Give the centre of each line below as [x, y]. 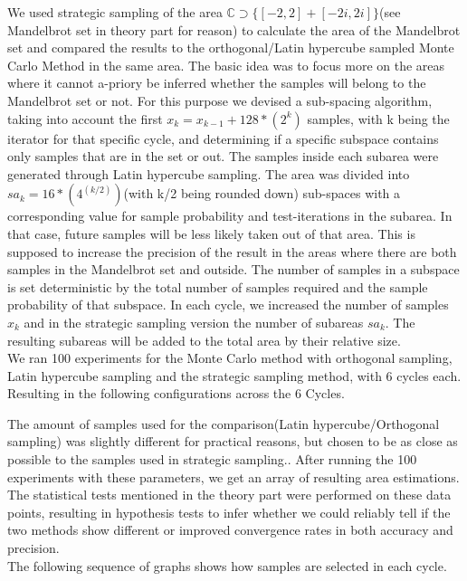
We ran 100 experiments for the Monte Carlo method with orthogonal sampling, [230, 358]
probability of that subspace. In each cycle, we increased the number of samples [228, 305]
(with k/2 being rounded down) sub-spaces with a [262, 193]
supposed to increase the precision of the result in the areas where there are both [232, 251]
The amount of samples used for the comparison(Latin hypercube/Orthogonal [224, 423]
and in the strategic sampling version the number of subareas [194, 322]
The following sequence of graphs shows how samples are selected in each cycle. [227, 565]
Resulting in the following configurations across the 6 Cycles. [176, 393]
